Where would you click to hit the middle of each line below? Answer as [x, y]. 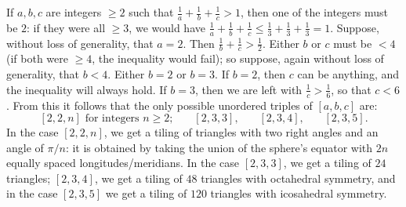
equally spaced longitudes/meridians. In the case [123, 163]
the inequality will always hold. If [87, 89]
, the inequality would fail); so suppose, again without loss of [238, 58]
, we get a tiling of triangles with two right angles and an [241, 132]
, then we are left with [249, 89]
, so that [351, 89]
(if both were [37, 58]
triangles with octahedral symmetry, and [298, 178]
